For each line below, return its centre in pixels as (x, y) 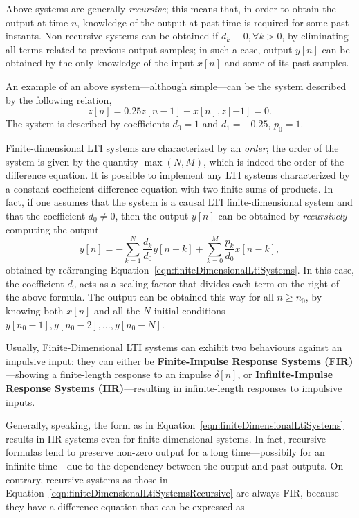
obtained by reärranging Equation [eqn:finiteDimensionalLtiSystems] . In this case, (180, 270)
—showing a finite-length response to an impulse (109, 374)
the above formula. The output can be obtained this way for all (140, 297)
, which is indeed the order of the (274, 161)
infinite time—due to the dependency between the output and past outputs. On (175, 465)
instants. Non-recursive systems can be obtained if (112, 36)
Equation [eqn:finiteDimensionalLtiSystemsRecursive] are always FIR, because (172, 493)
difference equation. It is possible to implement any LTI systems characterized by (178, 175)
